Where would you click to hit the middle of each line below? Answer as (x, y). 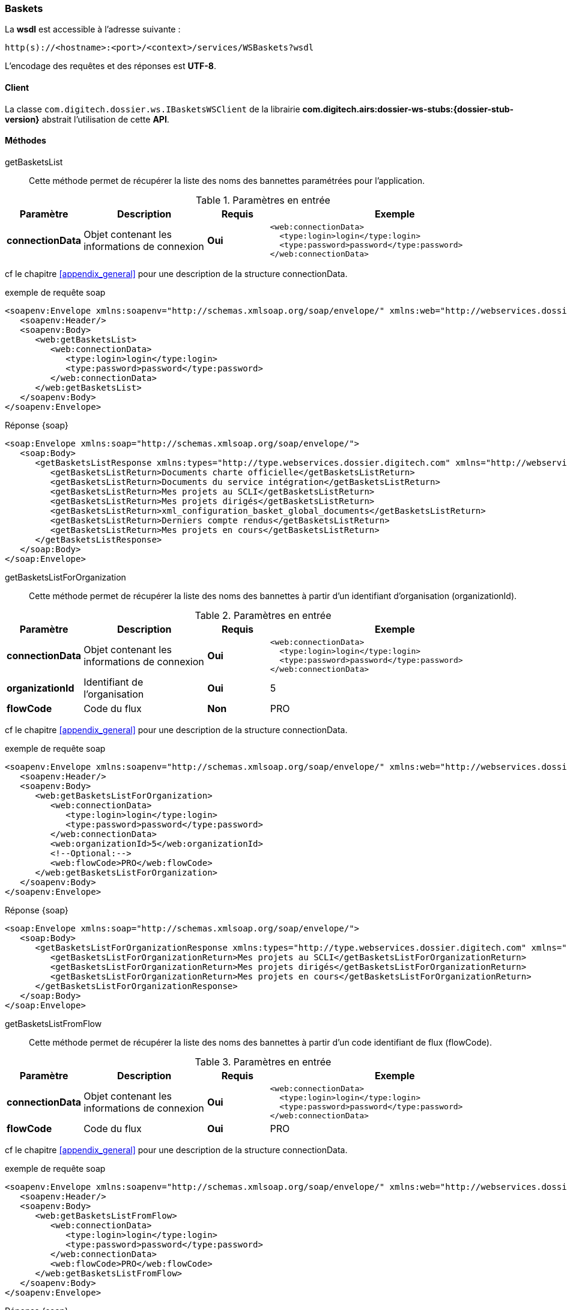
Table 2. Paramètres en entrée (263, 615)
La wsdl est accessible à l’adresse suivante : (93, 29)
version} (22, 119)
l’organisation (114, 694)
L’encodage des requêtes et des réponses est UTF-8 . (111, 66)
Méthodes (26, 141)
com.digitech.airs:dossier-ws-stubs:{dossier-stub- (408, 109)
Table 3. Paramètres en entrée (263, 1062)
